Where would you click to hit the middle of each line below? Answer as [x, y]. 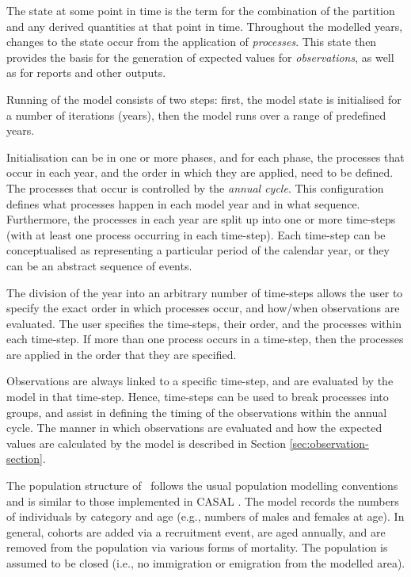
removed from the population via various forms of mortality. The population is [197, 547]
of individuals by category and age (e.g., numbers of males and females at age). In [205, 516]
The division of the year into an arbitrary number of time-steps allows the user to [205, 292]
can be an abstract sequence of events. [99, 265]
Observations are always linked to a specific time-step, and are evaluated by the [200, 381]
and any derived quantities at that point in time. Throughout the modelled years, [205, 26]
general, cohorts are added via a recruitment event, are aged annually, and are [196, 531]
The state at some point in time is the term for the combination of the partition [201, 10]
